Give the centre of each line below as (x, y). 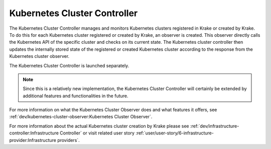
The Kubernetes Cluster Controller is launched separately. (69, 65)
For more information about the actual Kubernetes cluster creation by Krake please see (99, 126)
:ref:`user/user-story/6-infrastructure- (175, 133)
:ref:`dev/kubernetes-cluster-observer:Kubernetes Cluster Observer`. (81, 117)
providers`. (68, 140)
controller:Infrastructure (34, 133)
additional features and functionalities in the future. (76, 96)
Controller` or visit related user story (97, 133)
